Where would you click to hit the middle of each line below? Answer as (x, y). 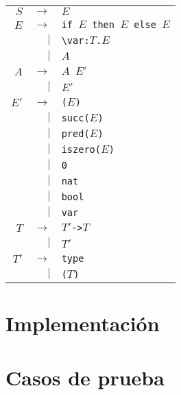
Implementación (83, 323)
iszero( (81, 149)
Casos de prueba (85, 377)
